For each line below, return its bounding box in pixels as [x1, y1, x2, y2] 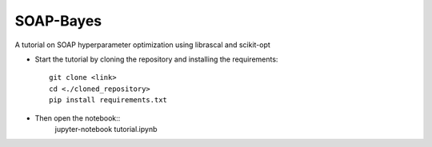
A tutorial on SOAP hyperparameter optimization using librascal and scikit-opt [14, 40, 271, 50]
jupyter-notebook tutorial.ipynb [54, 124, 158, 133]
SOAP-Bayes [14, 12, 102, 30]
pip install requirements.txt [49, 96, 168, 105]
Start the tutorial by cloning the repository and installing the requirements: [34, 54, 278, 64]
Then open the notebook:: [34, 113, 121, 123]
